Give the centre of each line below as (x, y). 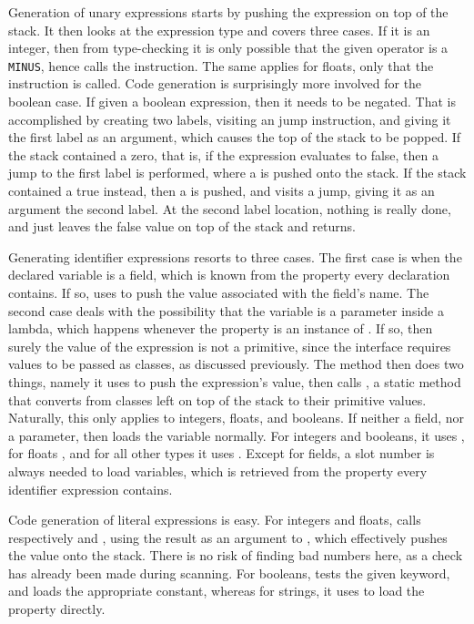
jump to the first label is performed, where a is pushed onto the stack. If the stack (237, 173)
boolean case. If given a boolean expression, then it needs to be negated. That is (232, 102)
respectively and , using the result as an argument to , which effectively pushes (228, 537)
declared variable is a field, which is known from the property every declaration (229, 275)
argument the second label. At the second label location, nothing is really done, (230, 208)
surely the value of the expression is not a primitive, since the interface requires (230, 346)
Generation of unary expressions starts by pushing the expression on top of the (228, 12)
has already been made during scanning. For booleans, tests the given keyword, (229, 573)
